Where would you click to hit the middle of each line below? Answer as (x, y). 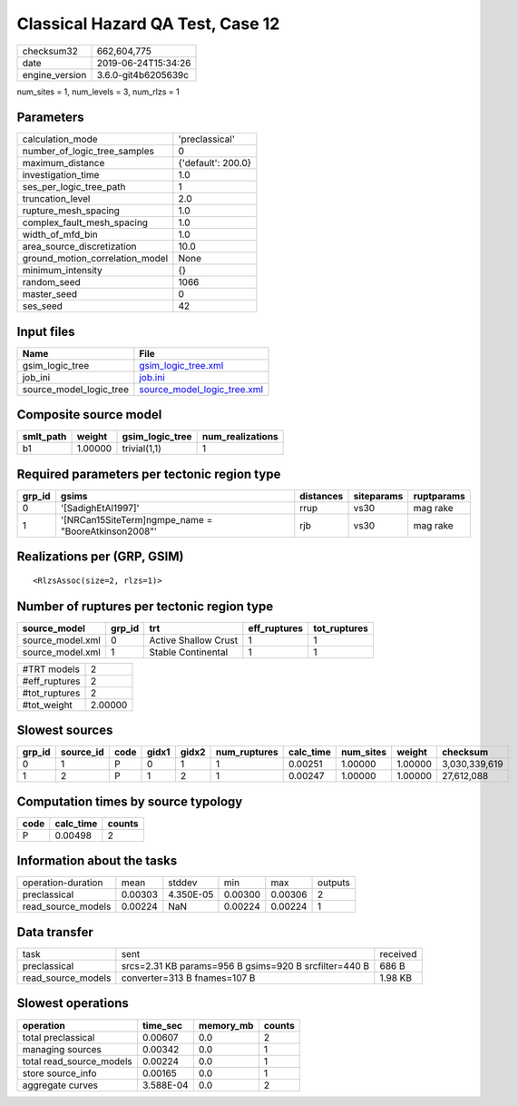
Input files (46, 331)
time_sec (162, 1025)
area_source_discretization (79, 247)
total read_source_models (78, 1061)
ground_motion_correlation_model (95, 259)
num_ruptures (247, 752)
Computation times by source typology (130, 801)
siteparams (378, 496)
